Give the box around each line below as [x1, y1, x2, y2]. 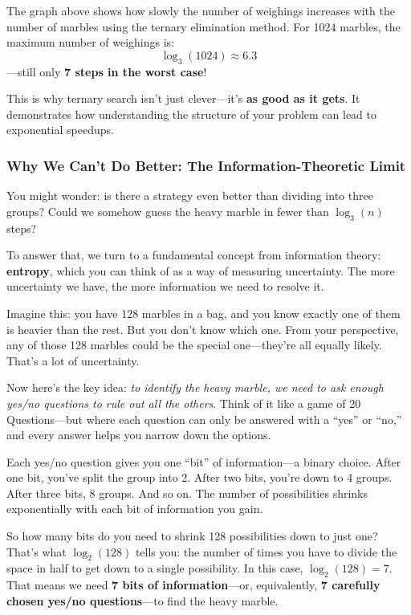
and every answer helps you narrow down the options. [6, 426, 271, 443]
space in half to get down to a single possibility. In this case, [6, 560, 303, 576]
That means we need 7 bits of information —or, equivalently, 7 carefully [6, 576, 380, 593]
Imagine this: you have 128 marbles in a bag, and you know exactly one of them [6, 304, 401, 321]
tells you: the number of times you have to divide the [135, 543, 397, 560]
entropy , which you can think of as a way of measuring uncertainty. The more [6, 262, 395, 279]
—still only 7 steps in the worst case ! [6, 63, 207, 79]
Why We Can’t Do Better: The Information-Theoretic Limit [6, 155, 406, 175]
